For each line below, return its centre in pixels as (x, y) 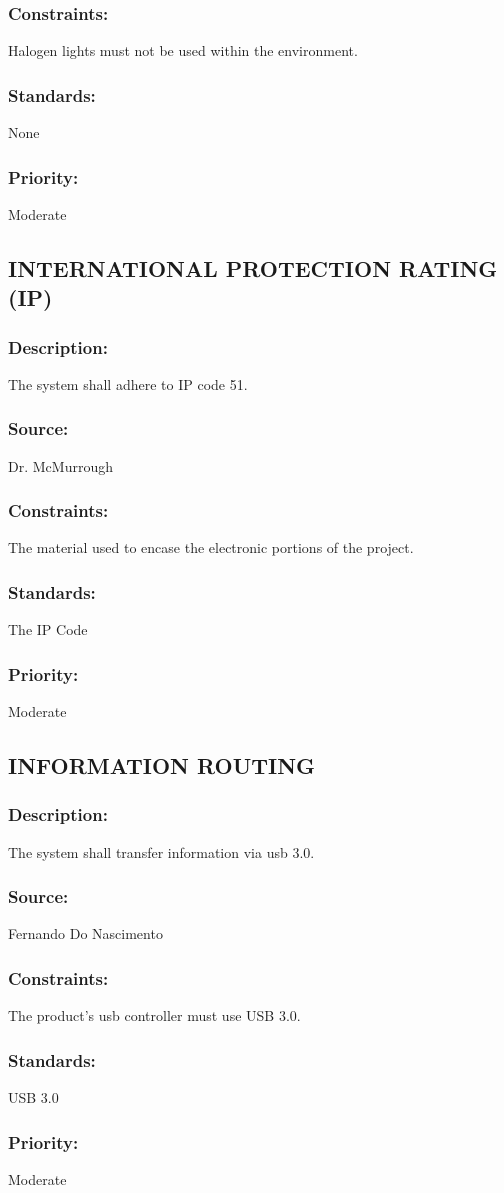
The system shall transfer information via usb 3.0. (161, 851)
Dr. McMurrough (60, 465)
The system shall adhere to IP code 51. (128, 383)
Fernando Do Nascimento (85, 933)
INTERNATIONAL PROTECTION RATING (253, 267)
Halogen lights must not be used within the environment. (183, 50)
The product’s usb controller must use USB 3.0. (154, 1015)
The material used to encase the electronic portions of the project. (211, 547)
